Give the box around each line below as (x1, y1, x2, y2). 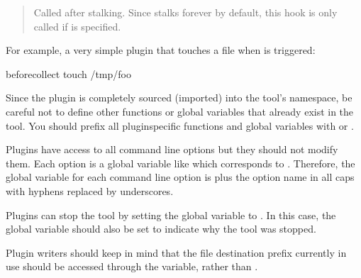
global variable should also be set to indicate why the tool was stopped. (6, 221, 316, 236)
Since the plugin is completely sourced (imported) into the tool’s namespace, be (6, 90, 352, 105)
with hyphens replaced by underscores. (6, 183, 174, 198)
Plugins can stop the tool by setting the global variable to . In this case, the (6, 207, 336, 222)
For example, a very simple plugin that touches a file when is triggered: (6, 43, 316, 57)
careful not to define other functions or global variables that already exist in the (6, 104, 354, 118)
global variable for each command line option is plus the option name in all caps (6, 169, 355, 184)
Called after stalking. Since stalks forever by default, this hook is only (33, 5, 338, 19)
